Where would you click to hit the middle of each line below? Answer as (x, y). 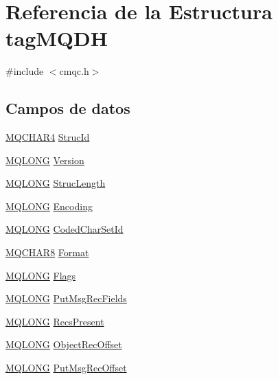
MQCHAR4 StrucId (48, 137)
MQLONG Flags (41, 275)
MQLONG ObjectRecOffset (64, 344)
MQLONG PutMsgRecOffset (66, 368)
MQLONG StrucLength (56, 183)
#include (25, 71)
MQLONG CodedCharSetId (65, 229)
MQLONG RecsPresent (55, 321)
